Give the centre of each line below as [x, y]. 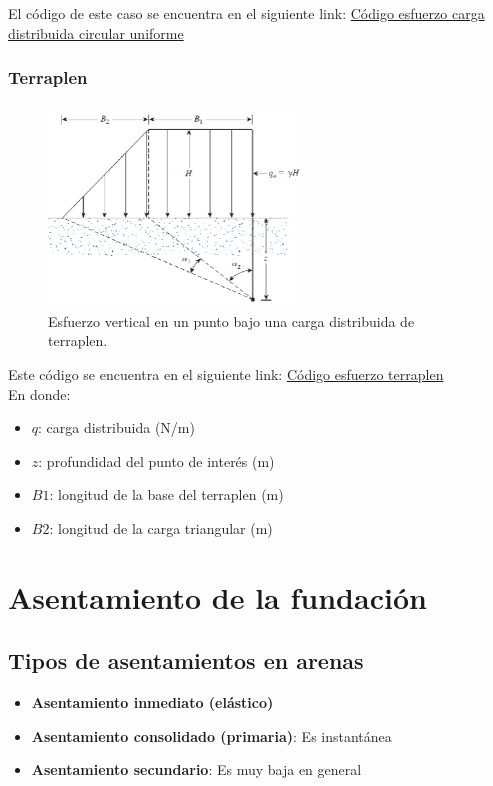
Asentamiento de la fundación [217, 596]
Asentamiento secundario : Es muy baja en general [196, 769]
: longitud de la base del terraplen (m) [166, 494]
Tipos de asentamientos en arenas [186, 660]
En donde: [39, 393]
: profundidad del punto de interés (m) [156, 460]
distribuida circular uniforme [96, 32]
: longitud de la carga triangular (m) [161, 528]
